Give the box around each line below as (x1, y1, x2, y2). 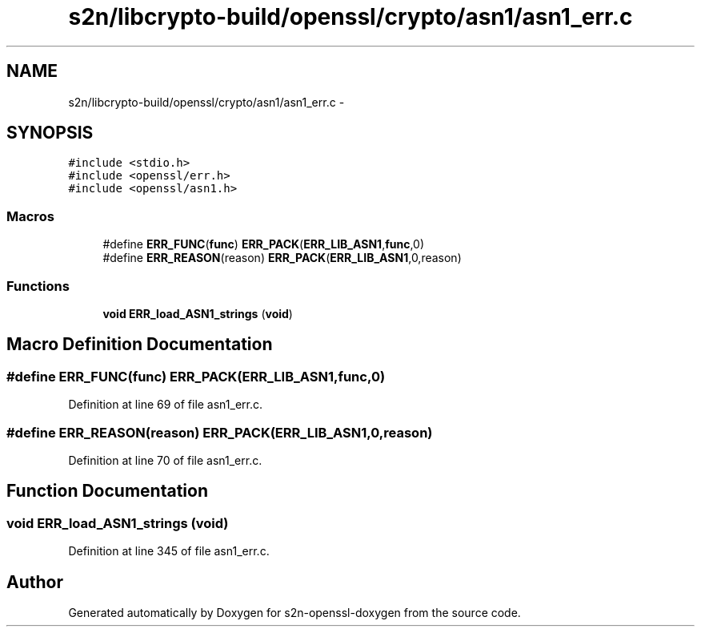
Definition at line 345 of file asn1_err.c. (68, 544, 270, 558)
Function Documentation (6, 481, 208, 502)
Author (6, 571, 63, 592)
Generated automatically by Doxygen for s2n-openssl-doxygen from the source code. (68, 605, 521, 619)
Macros (6, 208, 54, 224)
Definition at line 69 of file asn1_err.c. (68, 397, 263, 412)
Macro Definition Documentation (6, 334, 273, 355)
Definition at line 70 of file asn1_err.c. (68, 453, 262, 467)
